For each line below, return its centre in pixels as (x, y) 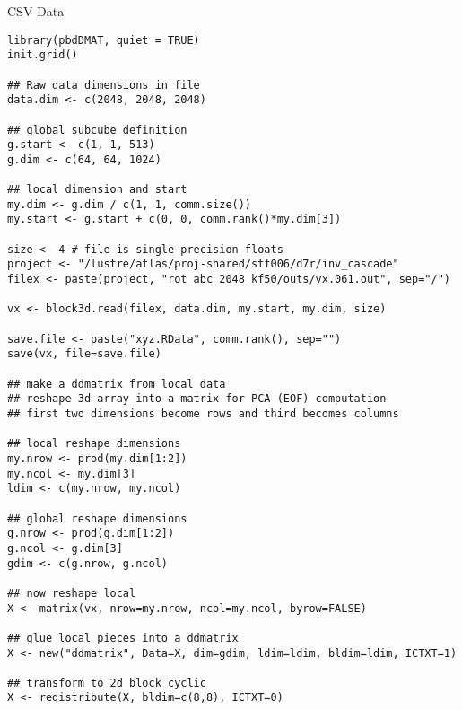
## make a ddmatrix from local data (117, 384)
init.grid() (43, 55)
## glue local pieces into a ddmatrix (123, 638)
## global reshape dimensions (97, 518)
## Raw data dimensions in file (104, 85)
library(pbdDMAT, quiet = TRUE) (104, 40)
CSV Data (36, 11)
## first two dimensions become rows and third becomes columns (203, 414)
